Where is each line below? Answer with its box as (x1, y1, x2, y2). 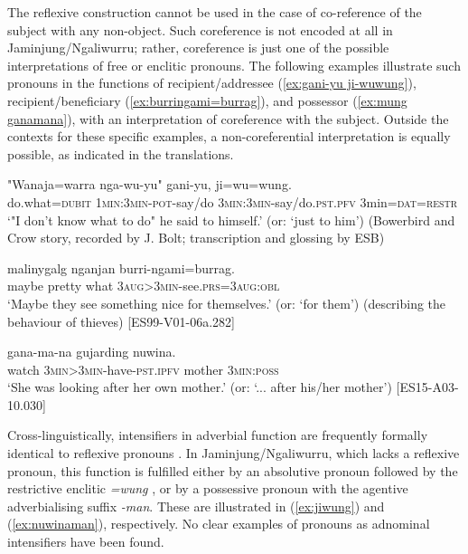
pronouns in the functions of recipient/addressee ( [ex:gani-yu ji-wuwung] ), (7, 73, 417, 92)
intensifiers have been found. (7, 532, 164, 551)
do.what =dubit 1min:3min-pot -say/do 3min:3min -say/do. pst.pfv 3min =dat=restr (7, 192, 458, 211)
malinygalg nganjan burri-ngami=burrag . (7, 258, 235, 277)
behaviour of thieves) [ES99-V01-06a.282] (7, 311, 235, 330)
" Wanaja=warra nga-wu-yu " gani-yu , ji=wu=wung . (7, 175, 292, 194)
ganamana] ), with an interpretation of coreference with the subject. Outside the (7, 109, 449, 128)
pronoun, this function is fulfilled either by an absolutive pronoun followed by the (7, 461, 458, 480)
